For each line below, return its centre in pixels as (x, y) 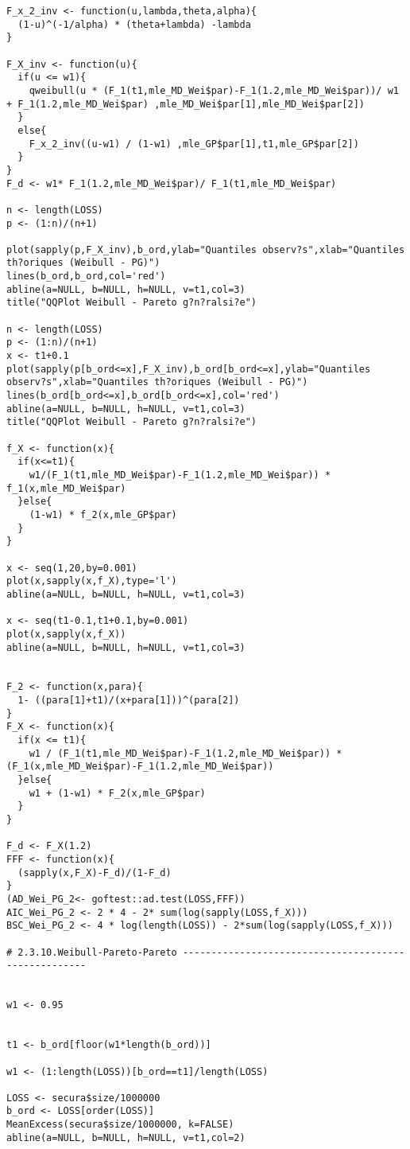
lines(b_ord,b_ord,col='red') (86, 277)
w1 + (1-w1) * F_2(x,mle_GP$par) (117, 793)
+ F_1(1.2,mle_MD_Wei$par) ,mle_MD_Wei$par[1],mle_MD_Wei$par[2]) (186, 104)
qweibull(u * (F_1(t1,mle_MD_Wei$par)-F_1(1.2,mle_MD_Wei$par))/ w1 (214, 90)
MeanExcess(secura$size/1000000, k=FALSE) (120, 1125)
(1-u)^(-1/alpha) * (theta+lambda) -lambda (134, 24)
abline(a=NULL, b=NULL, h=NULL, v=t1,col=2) (126, 1137)
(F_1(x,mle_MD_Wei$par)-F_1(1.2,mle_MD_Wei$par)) (140, 767)
